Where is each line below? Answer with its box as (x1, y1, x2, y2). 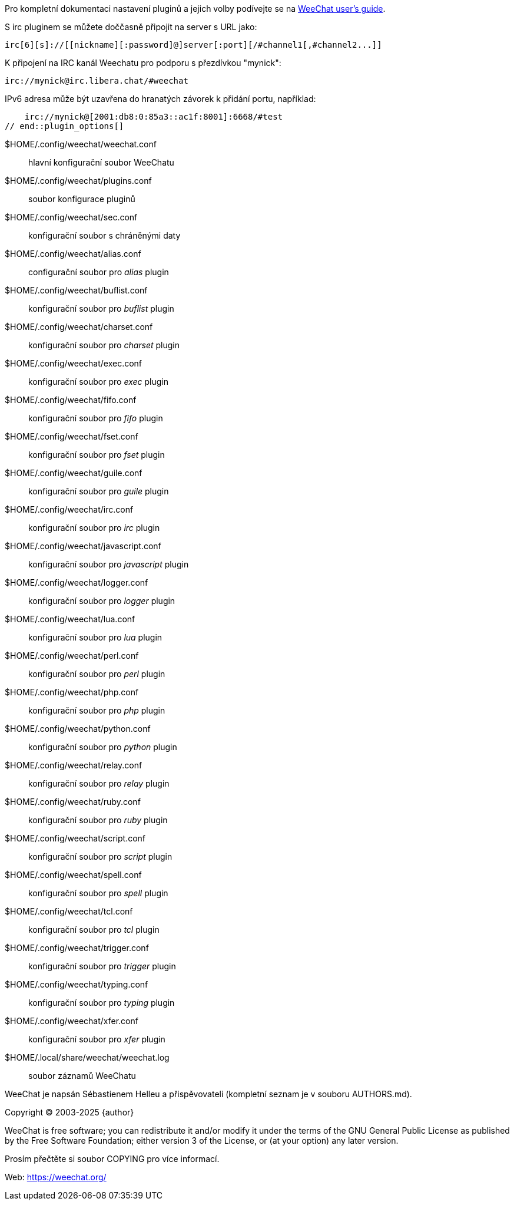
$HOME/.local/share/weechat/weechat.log (5, 1052, 170, 1062)
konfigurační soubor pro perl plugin (28, 669, 165, 679)
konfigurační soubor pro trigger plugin (28, 961, 176, 971)
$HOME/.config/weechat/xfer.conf (5, 1016, 138, 1026)
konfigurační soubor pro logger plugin (28, 596, 175, 606)
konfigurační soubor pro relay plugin (28, 778, 170, 788)
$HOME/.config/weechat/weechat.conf (5, 139, 157, 149)
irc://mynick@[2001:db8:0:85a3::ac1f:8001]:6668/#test (24, 112, 283, 121)
